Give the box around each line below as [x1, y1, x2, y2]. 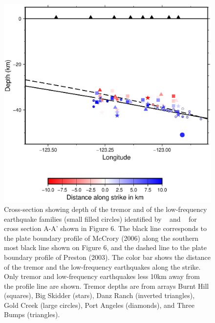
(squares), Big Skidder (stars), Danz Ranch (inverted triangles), [4, 290, 195, 300]
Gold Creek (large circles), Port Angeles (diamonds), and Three [4, 300, 194, 310]
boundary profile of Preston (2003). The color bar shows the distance [4, 252, 211, 262]
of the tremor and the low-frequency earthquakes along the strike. [4, 261, 201, 272]
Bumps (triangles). [4, 309, 60, 320]
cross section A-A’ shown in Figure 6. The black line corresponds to [4, 223, 207, 233]
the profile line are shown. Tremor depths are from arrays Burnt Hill [4, 280, 209, 291]
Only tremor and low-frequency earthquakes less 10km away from [4, 271, 200, 281]
